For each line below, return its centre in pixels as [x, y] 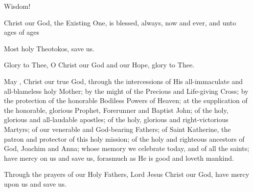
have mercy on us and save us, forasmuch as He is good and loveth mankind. [119, 158]
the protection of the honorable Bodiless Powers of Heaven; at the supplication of [126, 100]
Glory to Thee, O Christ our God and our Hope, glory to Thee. [99, 65]
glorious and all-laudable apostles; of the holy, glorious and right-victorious [116, 119]
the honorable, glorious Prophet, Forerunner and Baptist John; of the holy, [116, 110]
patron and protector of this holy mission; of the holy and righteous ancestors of [124, 139]
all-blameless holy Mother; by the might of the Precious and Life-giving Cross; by [126, 91]
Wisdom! [17, 6]
